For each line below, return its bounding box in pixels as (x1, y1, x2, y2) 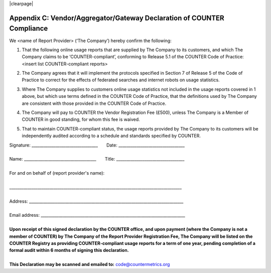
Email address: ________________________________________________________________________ (9, 212, 185, 218)
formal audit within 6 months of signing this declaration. (9, 247, 129, 253)
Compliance (9, 24, 48, 33)
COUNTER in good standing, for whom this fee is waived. (22, 116, 140, 122)
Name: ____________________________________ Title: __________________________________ (9, 156, 185, 162)
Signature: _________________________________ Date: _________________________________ (9, 142, 185, 148)
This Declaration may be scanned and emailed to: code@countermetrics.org (9, 261, 170, 267)
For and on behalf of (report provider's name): (9, 170, 105, 176)
